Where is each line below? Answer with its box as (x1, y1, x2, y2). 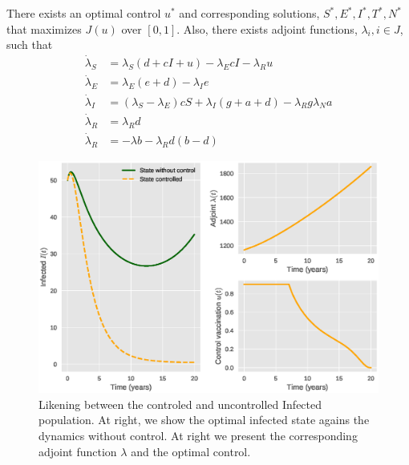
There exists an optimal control (6, 5, 161, 21)
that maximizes (6, 20, 82, 37)
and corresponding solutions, (179, 5, 320, 21)
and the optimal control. (131, 443, 251, 459)
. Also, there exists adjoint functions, (176, 20, 358, 37)
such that (6, 36, 53, 53)
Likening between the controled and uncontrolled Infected (38, 395, 322, 412)
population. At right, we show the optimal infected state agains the (38, 411, 370, 428)
